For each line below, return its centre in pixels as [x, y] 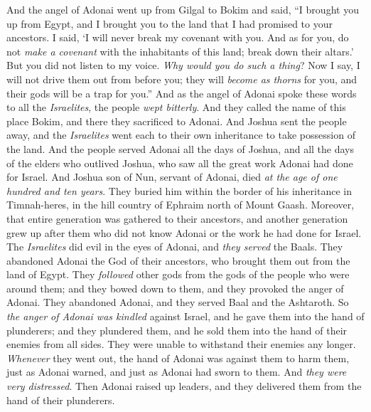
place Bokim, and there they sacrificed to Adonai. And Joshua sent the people [177, 121]
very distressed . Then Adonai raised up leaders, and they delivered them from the [184, 386]
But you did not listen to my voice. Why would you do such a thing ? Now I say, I [183, 65]
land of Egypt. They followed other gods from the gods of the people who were [178, 274]
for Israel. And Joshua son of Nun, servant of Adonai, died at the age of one [172, 177]
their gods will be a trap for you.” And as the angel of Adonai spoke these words [182, 93]
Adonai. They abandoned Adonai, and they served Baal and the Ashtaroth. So [178, 302]
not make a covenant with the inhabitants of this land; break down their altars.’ [180, 51]
